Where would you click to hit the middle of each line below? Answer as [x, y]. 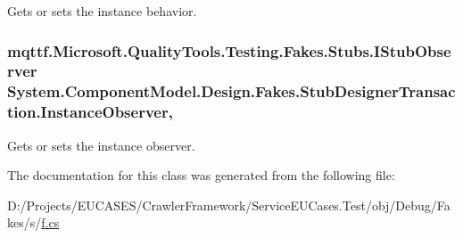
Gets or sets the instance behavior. [102, 11]
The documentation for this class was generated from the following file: [201, 175]
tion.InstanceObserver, [90, 112]
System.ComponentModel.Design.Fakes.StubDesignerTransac [231, 91]
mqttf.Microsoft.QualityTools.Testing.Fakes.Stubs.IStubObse [229, 50]
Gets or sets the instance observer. [101, 145]
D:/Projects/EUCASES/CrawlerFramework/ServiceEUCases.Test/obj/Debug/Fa [229, 205]
